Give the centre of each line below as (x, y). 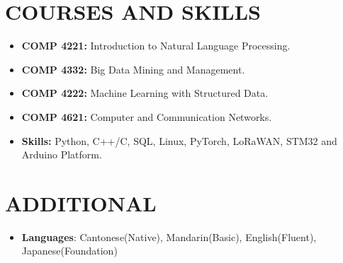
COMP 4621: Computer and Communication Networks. (147, 116)
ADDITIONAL (81, 203)
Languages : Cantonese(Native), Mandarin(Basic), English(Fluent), (169, 236)
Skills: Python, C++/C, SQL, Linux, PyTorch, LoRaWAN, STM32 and (179, 140)
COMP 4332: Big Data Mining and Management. (133, 69)
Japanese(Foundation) (69, 251)
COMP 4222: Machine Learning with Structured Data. (145, 93)
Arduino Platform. (62, 154)
